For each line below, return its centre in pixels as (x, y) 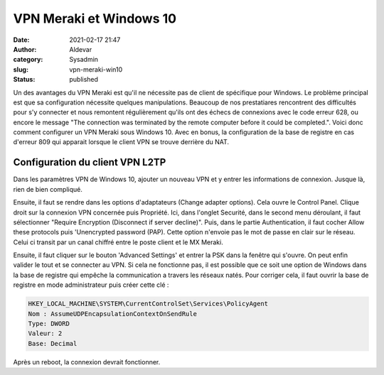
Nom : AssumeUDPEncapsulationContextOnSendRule (112, 314)
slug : (21, 69)
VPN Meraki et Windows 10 (95, 18)
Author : (25, 49)
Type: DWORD (49, 324)
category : (28, 60)
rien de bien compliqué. (48, 189)
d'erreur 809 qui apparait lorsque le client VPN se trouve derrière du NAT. (121, 142)
